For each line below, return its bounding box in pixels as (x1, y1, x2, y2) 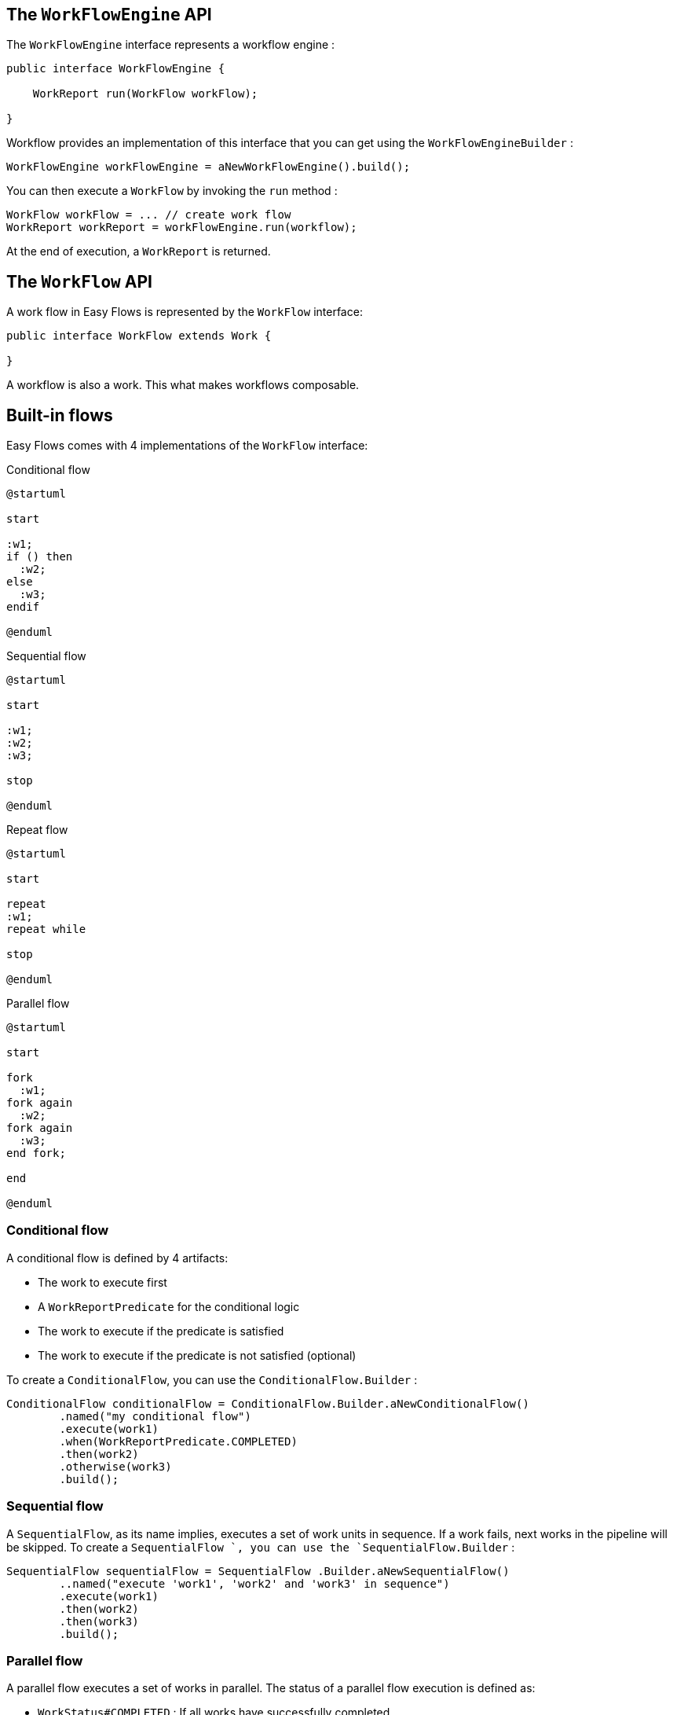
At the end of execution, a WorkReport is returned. (6, 244, 271, 259)
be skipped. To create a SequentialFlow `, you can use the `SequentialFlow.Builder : (6, 1540, 515, 1554)
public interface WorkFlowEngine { (6, 62, 225, 75)
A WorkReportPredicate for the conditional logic (38, 1299, 300, 1313)
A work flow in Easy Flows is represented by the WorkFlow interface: (6, 305, 363, 319)
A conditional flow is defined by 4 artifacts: (6, 1250, 229, 1265)
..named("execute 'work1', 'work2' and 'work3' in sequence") (59, 1577, 450, 1590)
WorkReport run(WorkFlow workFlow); (32, 87, 258, 101)
